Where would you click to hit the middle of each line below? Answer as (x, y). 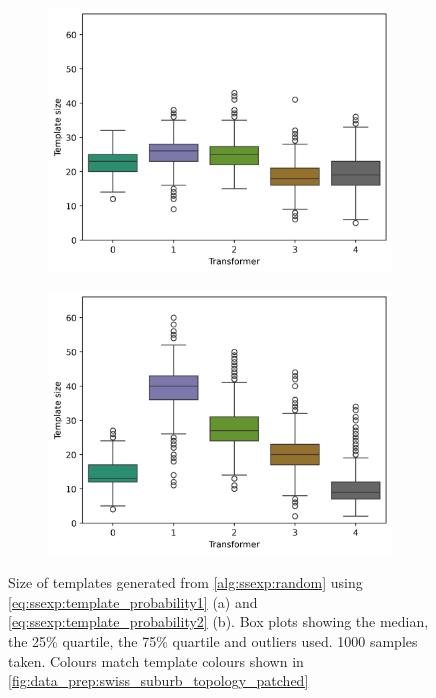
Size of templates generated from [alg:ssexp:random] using (185, 582)
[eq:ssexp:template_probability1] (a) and (133, 601)
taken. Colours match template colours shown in (156, 660)
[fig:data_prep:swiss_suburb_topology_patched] (158, 680)
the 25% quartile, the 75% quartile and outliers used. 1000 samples (213, 641)
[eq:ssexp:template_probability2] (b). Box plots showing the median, (218, 621)
